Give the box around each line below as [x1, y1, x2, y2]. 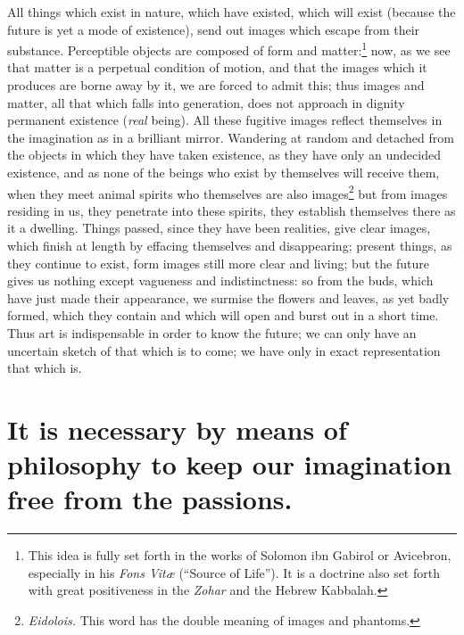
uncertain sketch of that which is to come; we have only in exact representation [7, 341, 441, 359]
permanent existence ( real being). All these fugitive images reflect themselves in [7, 111, 443, 129]
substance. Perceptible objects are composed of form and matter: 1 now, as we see [7, 38, 451, 59]
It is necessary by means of [7, 410, 347, 447]
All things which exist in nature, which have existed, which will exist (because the [7, 3, 456, 21]
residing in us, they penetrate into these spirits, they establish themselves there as [7, 201, 456, 219]
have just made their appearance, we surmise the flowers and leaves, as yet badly [7, 288, 450, 307]
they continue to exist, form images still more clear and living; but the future [7, 253, 429, 272]
